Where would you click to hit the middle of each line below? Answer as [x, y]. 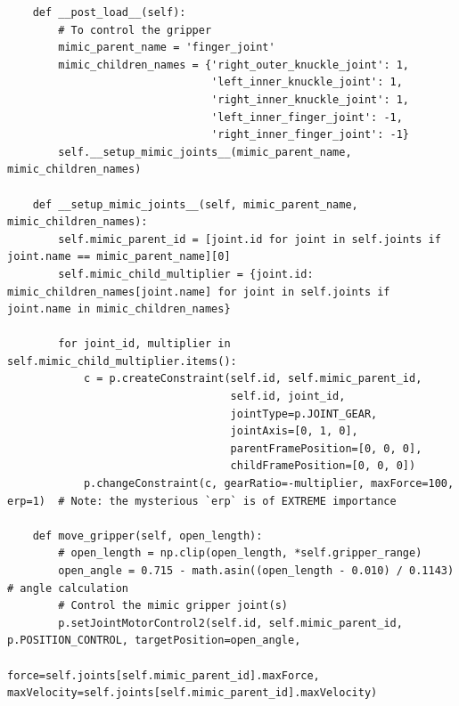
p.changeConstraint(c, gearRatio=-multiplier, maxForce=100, [269, 484]
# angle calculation [68, 588]
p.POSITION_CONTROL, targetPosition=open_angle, [154, 641]
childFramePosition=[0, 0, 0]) [323, 466]
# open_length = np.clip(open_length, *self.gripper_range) [240, 553]
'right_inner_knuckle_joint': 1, [311, 99]
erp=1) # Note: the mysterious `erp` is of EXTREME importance [202, 501]
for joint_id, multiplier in [144, 344]
